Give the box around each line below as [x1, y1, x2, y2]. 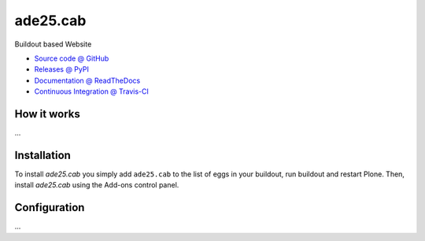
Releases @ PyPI [34, 65, 90, 74]
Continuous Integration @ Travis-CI [34, 87, 150, 96]
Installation [14, 148, 71, 161]
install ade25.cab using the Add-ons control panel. [14, 180, 179, 190]
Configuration [14, 201, 85, 214]
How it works [14, 107, 80, 120]
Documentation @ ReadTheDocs [34, 76, 141, 85]
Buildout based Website [14, 39, 92, 49]
